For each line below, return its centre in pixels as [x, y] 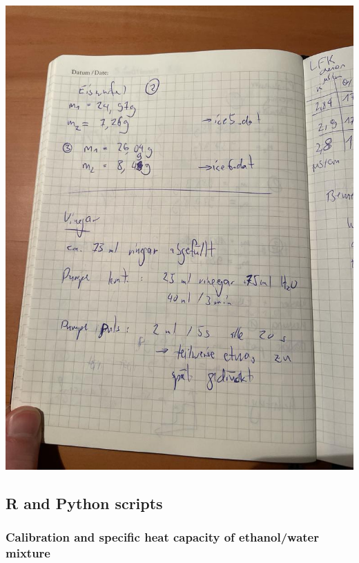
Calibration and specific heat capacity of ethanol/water [162, 537]
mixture [28, 553]
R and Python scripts [84, 503]
